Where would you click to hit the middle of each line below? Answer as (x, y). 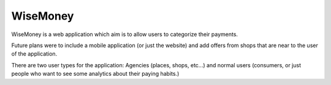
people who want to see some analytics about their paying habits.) (95, 74)
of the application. (34, 54)
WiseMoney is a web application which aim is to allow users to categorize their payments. (125, 34)
